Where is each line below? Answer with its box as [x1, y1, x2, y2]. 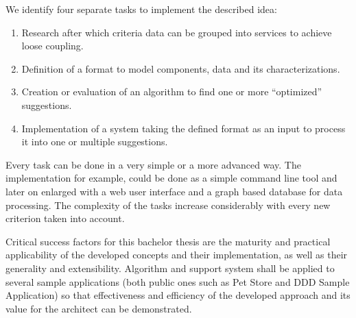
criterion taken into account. [5, 211, 125, 225]
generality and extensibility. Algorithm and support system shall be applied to [5, 260, 335, 275]
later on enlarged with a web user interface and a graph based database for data [5, 184, 343, 198]
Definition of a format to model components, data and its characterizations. [21, 61, 340, 75]
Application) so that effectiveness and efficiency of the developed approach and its [5, 288, 351, 302]
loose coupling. [21, 38, 84, 53]
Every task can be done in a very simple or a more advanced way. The [5, 157, 301, 171]
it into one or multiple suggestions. [21, 134, 168, 149]
